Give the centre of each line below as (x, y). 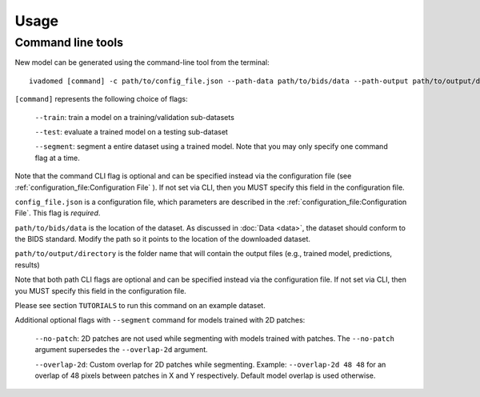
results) (27, 265)
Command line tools (69, 42)
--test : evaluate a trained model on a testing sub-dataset (131, 131)
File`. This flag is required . (58, 213)
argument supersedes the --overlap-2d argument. (121, 350)
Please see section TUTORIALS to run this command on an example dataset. (140, 306)
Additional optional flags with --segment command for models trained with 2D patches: (160, 320)
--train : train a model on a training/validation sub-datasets (135, 117)
